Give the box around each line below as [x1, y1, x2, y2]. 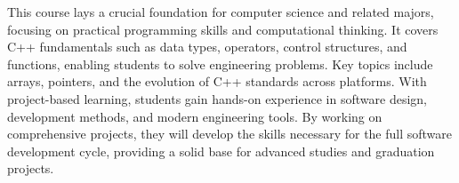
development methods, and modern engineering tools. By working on [7, 107, 382, 125]
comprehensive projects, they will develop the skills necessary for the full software [7, 124, 453, 143]
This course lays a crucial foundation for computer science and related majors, [7, 3, 434, 20]
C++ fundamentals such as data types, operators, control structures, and [7, 37, 407, 56]
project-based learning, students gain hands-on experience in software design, [7, 89, 427, 107]
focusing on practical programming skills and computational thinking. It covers [7, 20, 439, 38]
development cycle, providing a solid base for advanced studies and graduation [7, 141, 435, 160]
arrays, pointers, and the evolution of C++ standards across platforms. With [7, 72, 427, 91]
